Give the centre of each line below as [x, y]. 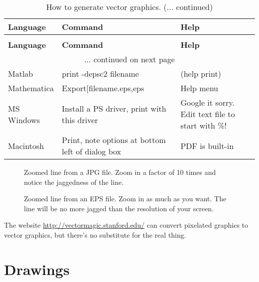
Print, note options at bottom [114, 140]
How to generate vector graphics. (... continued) [129, 7]
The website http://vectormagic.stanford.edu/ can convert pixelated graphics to [126, 225]
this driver [80, 120]
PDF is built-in [207, 145]
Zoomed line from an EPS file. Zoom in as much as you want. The [125, 199]
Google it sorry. [207, 102]
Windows [24, 120]
